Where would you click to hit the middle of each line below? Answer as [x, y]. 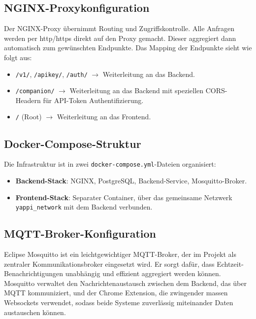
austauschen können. [35, 312]
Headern [28, 100]
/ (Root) [29, 117]
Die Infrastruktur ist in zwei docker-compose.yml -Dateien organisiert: [110, 164]
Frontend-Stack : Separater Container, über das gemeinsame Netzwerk [124, 197]
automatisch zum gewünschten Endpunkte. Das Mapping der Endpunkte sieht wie [128, 48]
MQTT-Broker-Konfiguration [80, 233]
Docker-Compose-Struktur [73, 143]
